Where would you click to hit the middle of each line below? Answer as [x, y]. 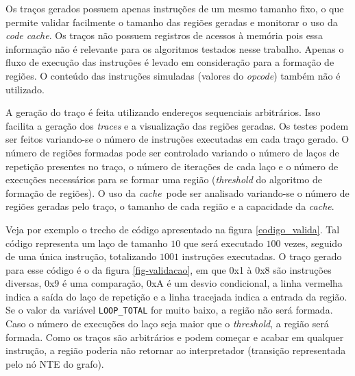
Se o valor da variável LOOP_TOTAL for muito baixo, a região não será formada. [169, 310]
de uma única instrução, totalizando [81, 256]
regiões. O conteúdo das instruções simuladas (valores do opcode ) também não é [173, 75]
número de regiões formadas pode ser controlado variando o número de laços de [172, 152]
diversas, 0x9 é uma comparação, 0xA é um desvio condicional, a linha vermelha [174, 283]
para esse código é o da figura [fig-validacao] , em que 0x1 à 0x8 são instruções [169, 269]
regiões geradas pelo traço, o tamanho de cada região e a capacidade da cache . [170, 206]
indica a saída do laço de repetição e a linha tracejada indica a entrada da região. [176, 296]
